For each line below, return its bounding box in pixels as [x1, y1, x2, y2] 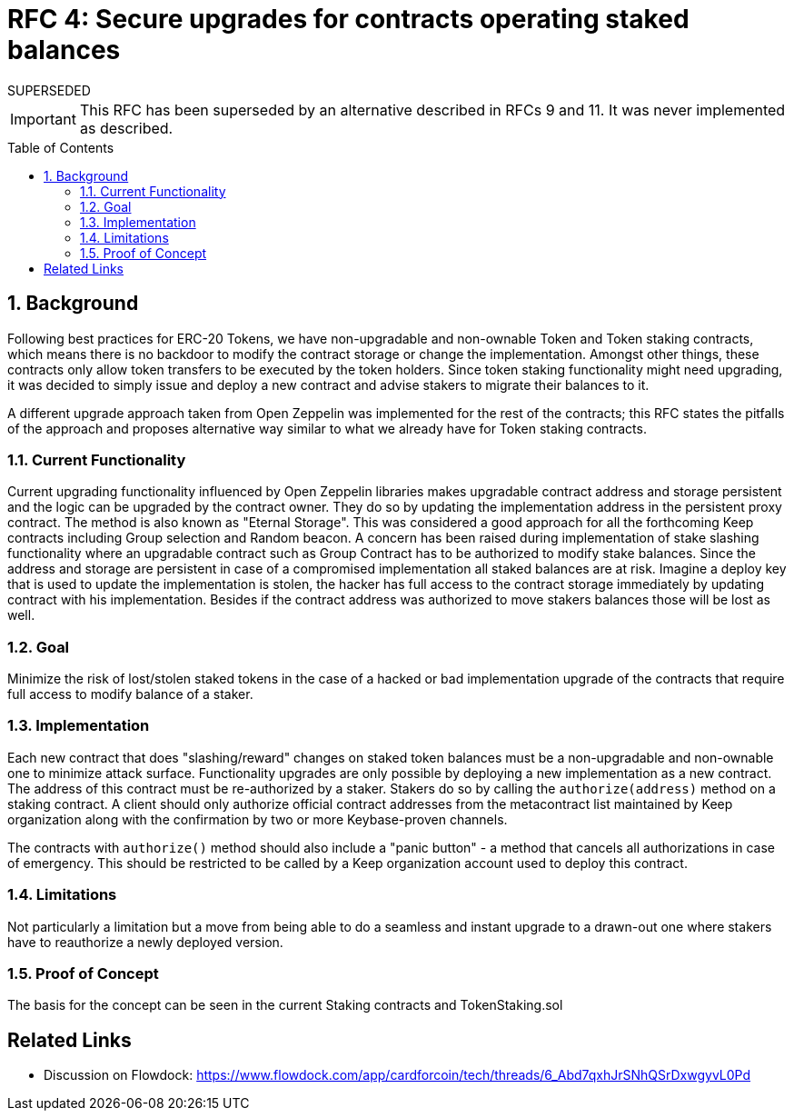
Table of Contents [7, 139, 114, 155]
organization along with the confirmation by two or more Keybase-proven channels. [7, 811, 508, 827]
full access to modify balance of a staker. [7, 686, 253, 703]
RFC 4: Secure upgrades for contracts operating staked [7, 4, 690, 35]
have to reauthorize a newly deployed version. [7, 933, 283, 950]
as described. [79, 118, 174, 137]
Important [10, 109, 76, 128]
